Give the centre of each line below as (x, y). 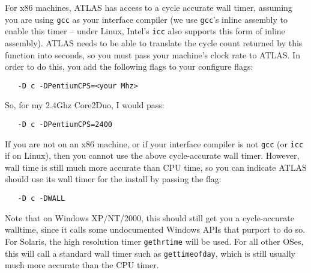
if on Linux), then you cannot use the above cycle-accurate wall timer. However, (152, 155)
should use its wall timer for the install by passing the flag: (113, 179)
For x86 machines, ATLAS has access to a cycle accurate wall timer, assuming (149, 7)
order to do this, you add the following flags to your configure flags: (129, 66)
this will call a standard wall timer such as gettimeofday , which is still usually (150, 253)
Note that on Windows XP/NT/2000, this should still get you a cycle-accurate (149, 217)
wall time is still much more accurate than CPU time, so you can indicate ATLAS (156, 167)
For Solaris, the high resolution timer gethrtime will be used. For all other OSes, (154, 241)
